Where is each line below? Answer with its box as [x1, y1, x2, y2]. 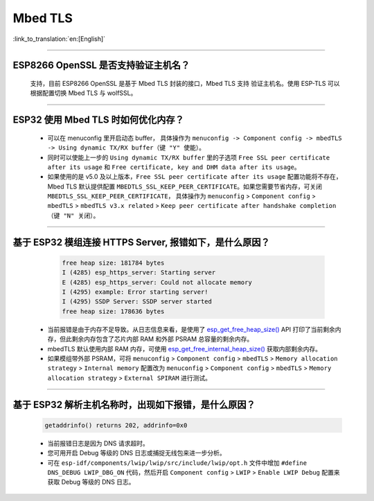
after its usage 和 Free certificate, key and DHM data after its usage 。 [47, 163, 301, 171]
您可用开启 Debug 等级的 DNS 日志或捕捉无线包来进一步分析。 [47, 449, 226, 457]
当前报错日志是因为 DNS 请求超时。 [47, 439, 149, 447]
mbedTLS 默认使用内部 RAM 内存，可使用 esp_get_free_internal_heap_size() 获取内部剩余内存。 [47, 344, 322, 353]
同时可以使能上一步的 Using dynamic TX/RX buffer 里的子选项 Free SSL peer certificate [47, 153, 330, 161]
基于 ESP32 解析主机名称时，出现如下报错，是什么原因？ [12, 398, 256, 410]
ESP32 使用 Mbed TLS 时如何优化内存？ [12, 114, 184, 126]
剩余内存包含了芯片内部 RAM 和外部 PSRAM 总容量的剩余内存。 [71, 335, 253, 343]
